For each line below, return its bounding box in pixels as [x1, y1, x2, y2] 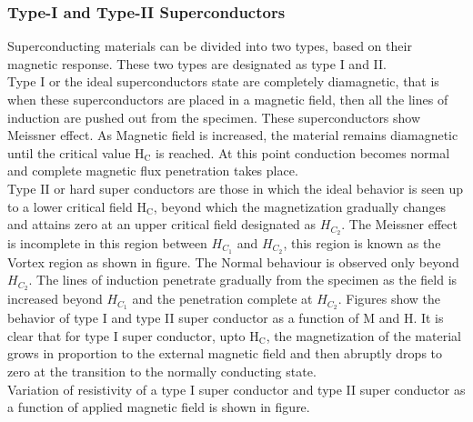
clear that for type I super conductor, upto [7, 326, 246, 345]
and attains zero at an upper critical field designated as [7, 215, 317, 234]
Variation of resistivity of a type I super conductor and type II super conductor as [7, 379, 466, 398]
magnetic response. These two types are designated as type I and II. [7, 54, 387, 73]
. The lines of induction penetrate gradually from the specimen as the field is [28, 270, 458, 289]
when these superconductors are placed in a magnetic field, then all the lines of [7, 90, 448, 108]
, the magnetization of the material [266, 326, 461, 345]
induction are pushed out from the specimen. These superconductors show [7, 107, 421, 126]
